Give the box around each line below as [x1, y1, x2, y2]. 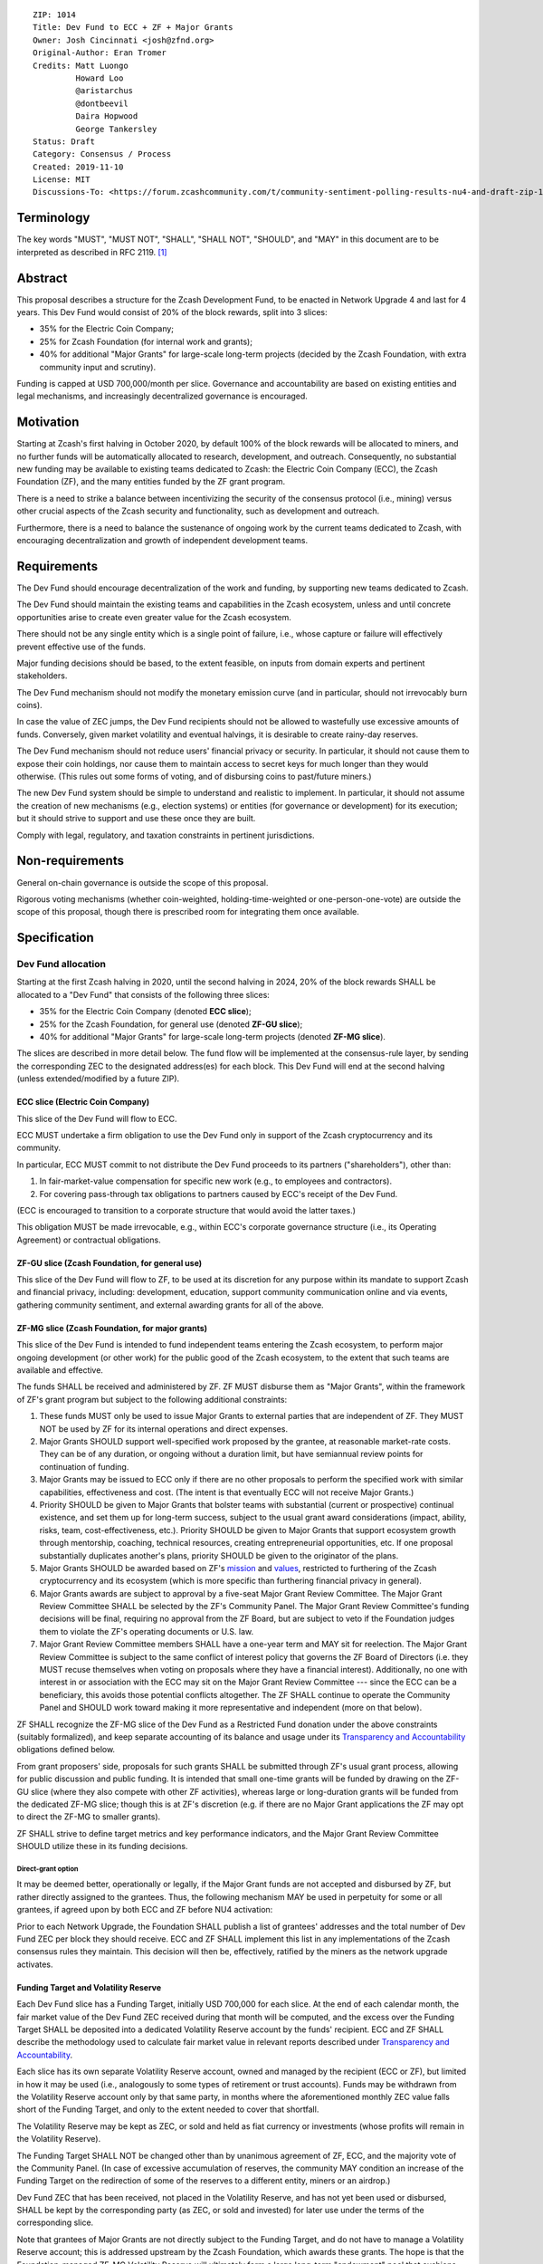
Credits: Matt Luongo [33, 60, 129, 71]
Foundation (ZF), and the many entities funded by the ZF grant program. [16, 476, 285, 487]
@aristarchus [75, 86, 134, 96]
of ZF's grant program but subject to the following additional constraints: [16, 1394, 288, 1405]
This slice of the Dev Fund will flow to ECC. [16, 1113, 177, 1124]
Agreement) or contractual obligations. [16, 1234, 162, 1245]
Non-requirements [16, 853, 124, 868]
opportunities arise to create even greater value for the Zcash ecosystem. [16, 611, 291, 622]
